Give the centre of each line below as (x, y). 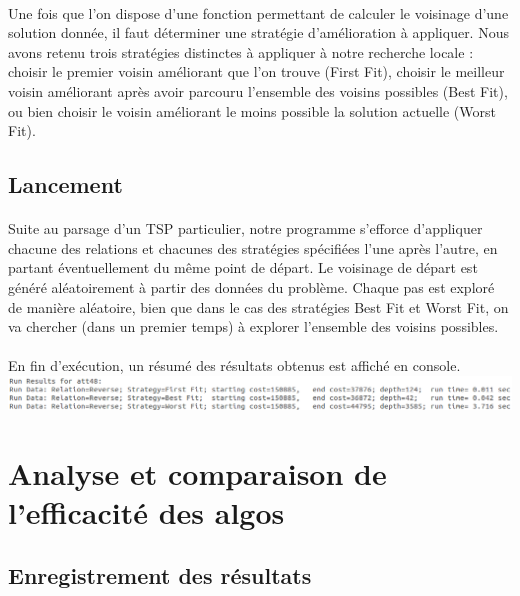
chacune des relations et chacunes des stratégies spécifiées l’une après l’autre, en (253, 247)
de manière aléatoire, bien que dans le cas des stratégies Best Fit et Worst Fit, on (258, 306)
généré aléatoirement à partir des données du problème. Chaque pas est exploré (251, 286)
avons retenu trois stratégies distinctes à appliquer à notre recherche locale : (241, 51)
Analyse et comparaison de (197, 472)
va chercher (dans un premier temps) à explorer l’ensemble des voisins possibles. (253, 326)
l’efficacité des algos (146, 511)
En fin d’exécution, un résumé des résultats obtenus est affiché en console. (234, 365)
